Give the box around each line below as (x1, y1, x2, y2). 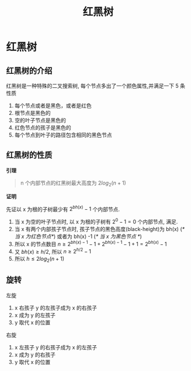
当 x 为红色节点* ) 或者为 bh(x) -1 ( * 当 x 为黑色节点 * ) (14, 233, 142, 240)
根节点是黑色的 (14, 110, 51, 116)
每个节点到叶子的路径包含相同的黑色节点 (14, 131, 112, 138)
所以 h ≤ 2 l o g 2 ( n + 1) (14, 256, 65, 264)
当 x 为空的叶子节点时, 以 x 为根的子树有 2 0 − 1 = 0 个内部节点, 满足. (14, 217, 178, 225)
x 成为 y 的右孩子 (14, 351, 56, 358)
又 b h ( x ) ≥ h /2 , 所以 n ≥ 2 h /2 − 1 (14, 247, 92, 255)
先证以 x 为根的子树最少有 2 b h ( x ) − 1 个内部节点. (6, 205, 120, 213)
